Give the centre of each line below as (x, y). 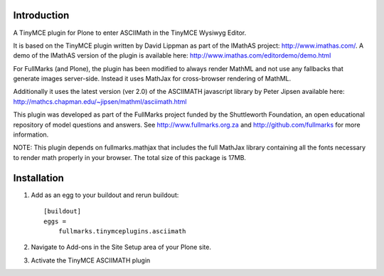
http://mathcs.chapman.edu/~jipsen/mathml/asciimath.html (100, 101)
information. (31, 134)
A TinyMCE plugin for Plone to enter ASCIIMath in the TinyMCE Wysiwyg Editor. (130, 33)
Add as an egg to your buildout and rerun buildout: (105, 195)
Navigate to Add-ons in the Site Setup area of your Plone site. (121, 247)
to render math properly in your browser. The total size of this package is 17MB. (130, 157)
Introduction (41, 15)
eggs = (55, 221)
